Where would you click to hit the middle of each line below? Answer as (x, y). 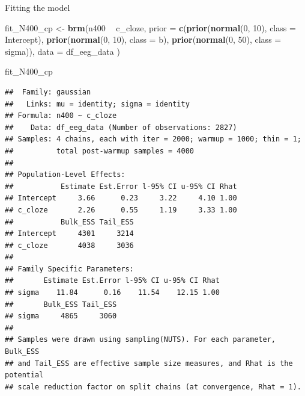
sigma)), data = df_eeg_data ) (62, 51)
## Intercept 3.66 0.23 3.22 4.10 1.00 (121, 198)
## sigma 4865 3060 (61, 316)
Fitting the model (38, 7)
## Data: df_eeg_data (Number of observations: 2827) (121, 127)
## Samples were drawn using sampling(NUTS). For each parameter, (140, 340)
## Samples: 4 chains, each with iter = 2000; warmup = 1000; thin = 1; (153, 139)
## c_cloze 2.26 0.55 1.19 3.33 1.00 (121, 210)
